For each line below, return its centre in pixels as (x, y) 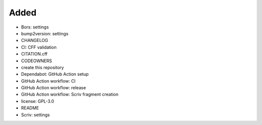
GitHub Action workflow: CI (48, 81)
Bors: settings (35, 27)
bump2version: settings (45, 33)
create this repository (42, 67)
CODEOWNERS (36, 61)
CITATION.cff (34, 54)
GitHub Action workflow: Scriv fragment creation (70, 95)
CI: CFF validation (39, 47)
